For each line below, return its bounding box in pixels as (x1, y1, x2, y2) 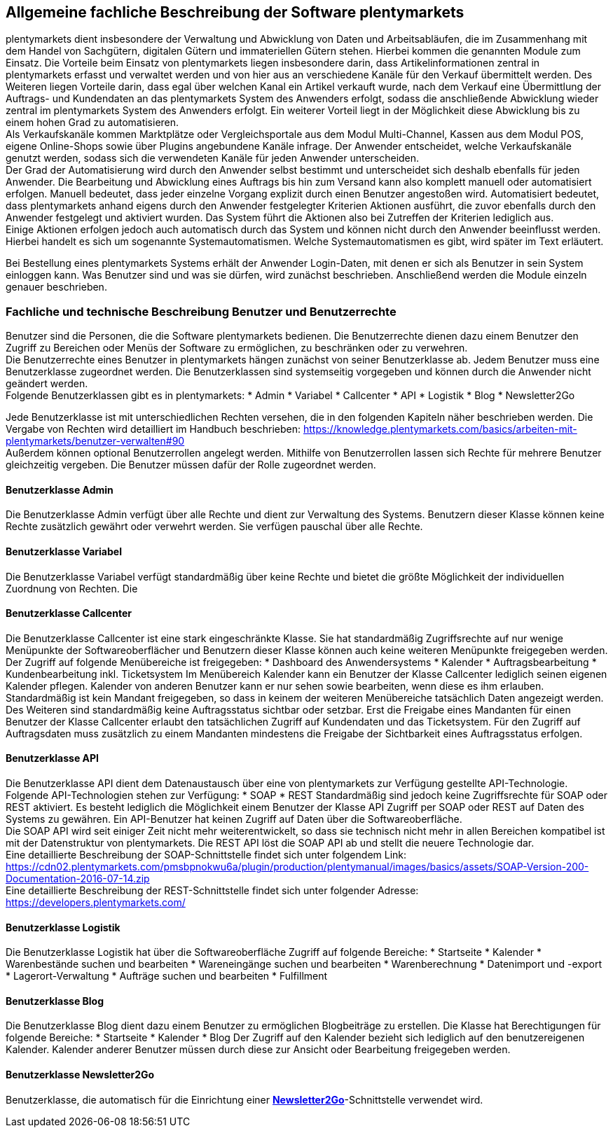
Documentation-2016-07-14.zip (6, 873, 150, 885)
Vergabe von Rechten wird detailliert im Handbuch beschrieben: (6, 423, 301, 436)
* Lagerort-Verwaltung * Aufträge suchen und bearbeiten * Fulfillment (6, 970, 328, 982)
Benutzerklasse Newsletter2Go (6, 1069, 155, 1081)
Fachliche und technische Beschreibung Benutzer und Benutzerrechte (6, 304, 397, 319)
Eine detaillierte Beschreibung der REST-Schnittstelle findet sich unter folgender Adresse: (6, 884, 419, 897)
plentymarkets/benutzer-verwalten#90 (6, 435, 185, 447)
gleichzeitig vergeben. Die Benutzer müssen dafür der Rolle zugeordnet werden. (6, 459, 376, 471)
